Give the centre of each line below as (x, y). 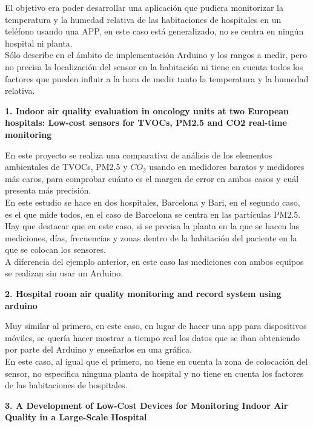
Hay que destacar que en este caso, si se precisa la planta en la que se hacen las (152, 226)
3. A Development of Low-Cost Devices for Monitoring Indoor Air (147, 405)
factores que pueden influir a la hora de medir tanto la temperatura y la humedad (157, 78)
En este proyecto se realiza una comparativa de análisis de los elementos (139, 155)
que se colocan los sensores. (55, 249)
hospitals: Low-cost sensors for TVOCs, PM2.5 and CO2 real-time (146, 122)
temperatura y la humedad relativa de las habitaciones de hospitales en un (143, 19)
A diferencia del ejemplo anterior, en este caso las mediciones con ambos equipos (154, 261)
